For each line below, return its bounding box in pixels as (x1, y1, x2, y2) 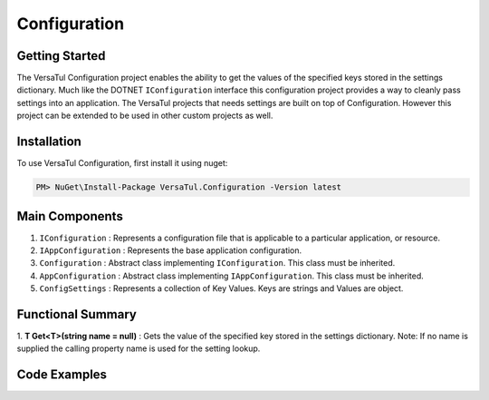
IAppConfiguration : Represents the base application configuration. (39, 245, 302, 256)
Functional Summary (16, 307, 138, 322)
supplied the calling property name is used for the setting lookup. (16, 343, 261, 354)
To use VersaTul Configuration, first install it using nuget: (16, 158, 228, 169)
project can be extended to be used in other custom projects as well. (16, 110, 273, 122)
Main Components (16, 209, 124, 224)
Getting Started (16, 48, 106, 63)
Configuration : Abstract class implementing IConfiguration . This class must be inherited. (39, 258, 396, 268)
